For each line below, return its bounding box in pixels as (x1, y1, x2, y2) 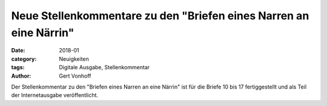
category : (11, 55, 37, 63)
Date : (11, 47, 25, 54)
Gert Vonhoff (59, 72, 91, 79)
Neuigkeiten (59, 55, 89, 63)
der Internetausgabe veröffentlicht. (11, 92, 99, 99)
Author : (11, 72, 31, 79)
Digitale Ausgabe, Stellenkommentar (59, 64, 150, 71)
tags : (11, 64, 25, 71)
